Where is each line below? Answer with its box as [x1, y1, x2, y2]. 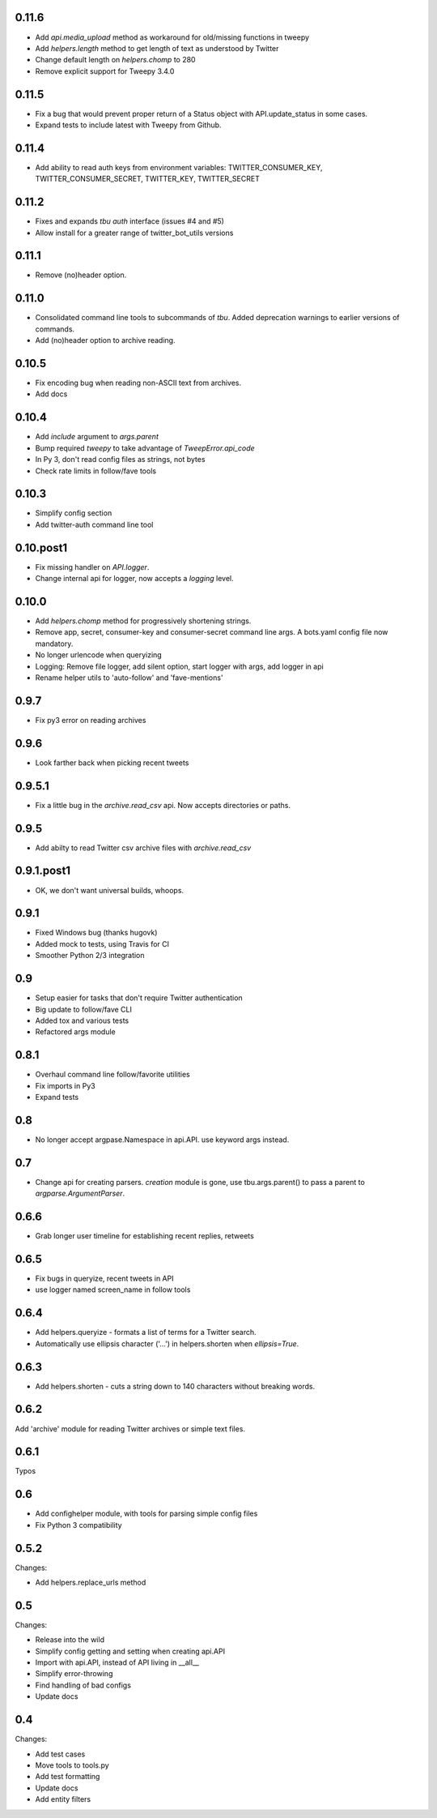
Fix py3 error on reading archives [35, 715, 146, 725]
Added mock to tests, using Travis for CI [35, 939, 170, 948]
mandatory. [35, 639, 74, 648]
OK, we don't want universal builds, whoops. [35, 885, 185, 895]
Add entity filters [35, 1794, 91, 1804]
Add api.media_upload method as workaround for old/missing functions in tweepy [35, 32, 310, 42]
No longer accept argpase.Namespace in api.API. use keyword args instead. [35, 1135, 290, 1144]
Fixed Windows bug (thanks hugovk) [35, 928, 158, 938]
